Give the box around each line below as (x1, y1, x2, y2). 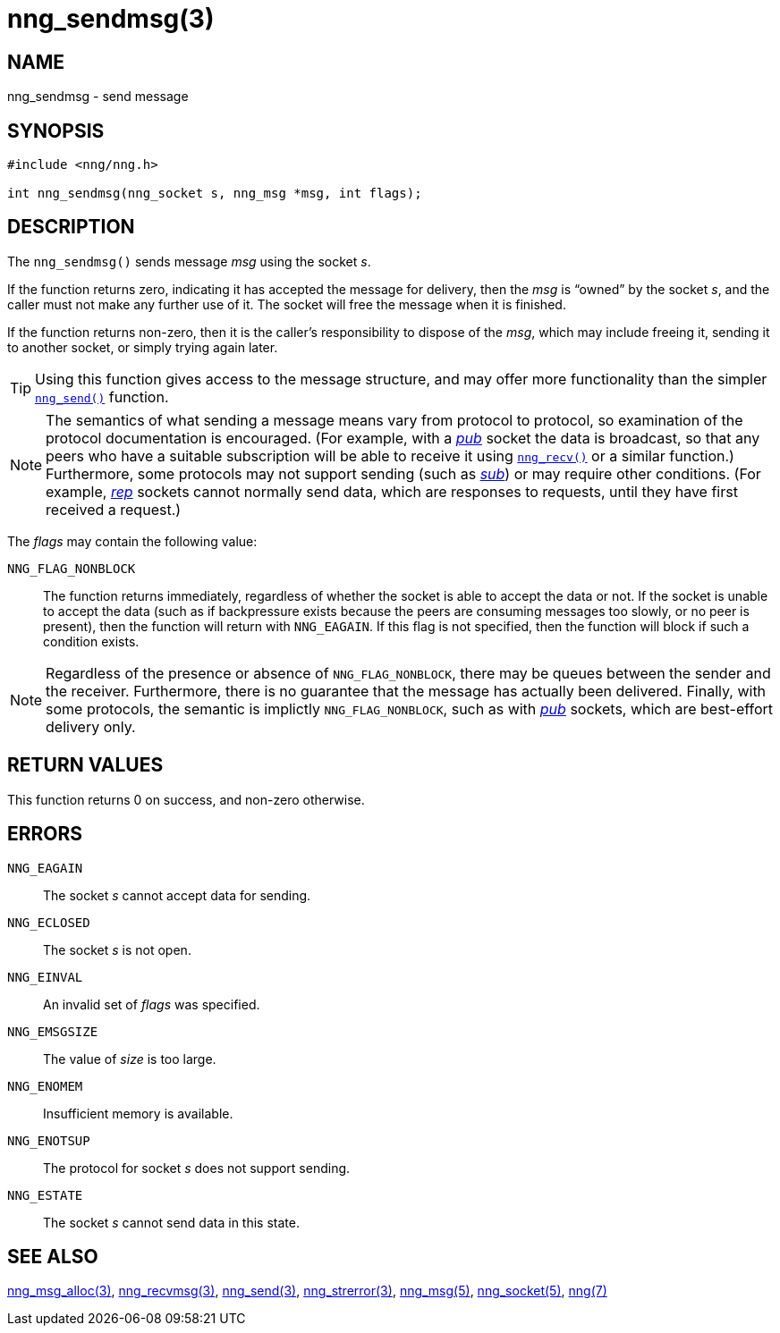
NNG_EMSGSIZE (7, 1024, 98, 1039)
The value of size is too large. (43, 1050, 216, 1067)
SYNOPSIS (7, 119, 105, 142)
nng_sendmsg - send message (7, 89, 189, 105)
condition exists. (43, 633, 140, 649)
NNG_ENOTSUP (7, 1133, 90, 1148)
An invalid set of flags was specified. (43, 996, 260, 1012)
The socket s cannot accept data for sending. (43, 887, 311, 903)
